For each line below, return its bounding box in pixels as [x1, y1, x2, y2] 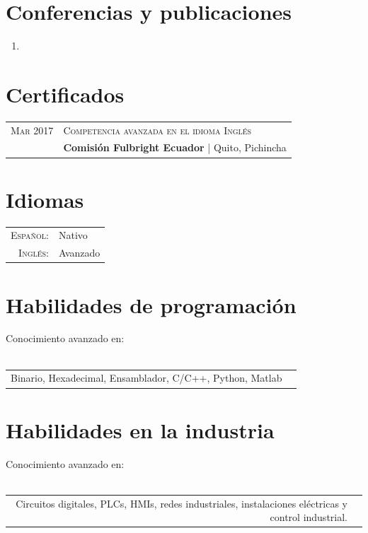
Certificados [6, 79, 125, 108]
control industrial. [270, 510, 347, 525]
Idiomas [6, 184, 84, 213]
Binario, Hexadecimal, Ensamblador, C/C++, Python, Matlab [11, 370, 282, 385]
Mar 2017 [11, 122, 54, 137]
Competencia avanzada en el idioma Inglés [63, 122, 252, 137]
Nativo [59, 228, 88, 242]
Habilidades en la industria [6, 415, 275, 444]
